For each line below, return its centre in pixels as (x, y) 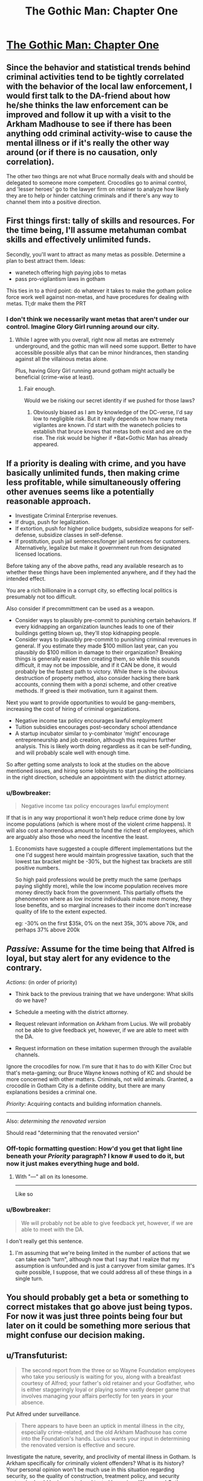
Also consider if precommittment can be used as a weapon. (80, 608)
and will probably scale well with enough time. (72, 753)
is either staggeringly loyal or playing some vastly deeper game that (105, 1389)
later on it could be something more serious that (98, 1326)
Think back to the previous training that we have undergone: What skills (104, 994)
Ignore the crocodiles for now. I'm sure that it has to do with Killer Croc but (99, 1067)
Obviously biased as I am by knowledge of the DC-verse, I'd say (113, 413)
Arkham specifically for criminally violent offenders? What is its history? (95, 1463)
